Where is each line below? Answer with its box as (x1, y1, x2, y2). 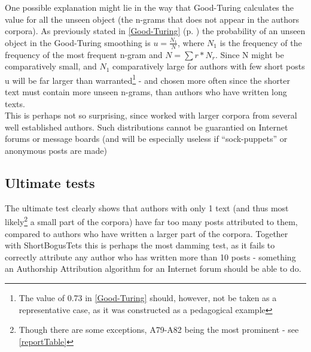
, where (178, 36, 205, 48)
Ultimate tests (5, 174, 95, 192)
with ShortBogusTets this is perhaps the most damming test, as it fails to (5, 239, 275, 251)
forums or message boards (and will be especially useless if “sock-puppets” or (5, 132, 288, 145)
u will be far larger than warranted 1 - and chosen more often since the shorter (5, 72, 290, 86)
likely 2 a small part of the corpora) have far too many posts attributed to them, (5, 214, 298, 228)
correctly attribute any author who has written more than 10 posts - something (5, 250, 296, 263)
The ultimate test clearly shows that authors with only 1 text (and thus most (5, 201, 289, 214)
